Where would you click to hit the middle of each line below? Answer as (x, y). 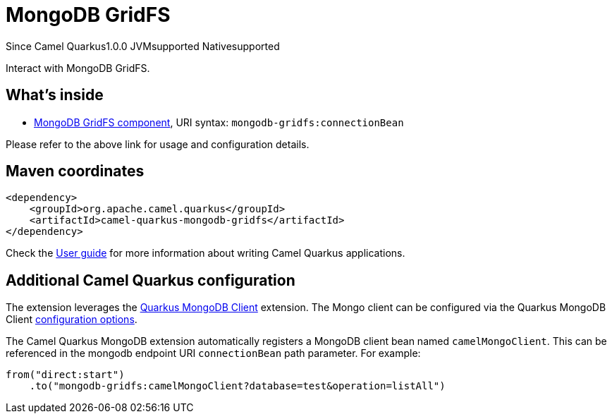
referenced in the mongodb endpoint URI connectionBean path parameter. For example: (213, 353)
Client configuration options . (72, 320)
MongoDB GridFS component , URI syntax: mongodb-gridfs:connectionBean (219, 122)
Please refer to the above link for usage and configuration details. (158, 144)
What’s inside (55, 95)
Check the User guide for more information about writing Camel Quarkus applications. (206, 253)
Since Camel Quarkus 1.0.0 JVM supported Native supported (143, 46)
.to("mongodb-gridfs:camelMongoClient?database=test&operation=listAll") (237, 386)
